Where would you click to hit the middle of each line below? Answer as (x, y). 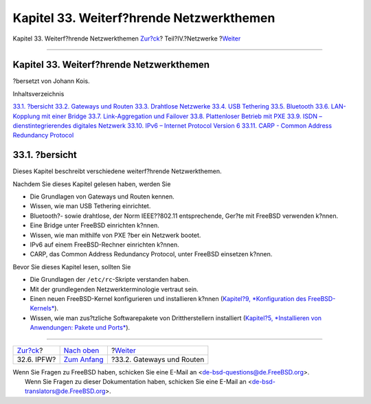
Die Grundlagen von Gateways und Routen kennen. (102, 197)
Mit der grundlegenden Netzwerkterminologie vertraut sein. (114, 289)
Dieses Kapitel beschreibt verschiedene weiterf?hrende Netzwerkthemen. (117, 171)
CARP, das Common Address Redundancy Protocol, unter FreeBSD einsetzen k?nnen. (151, 254)
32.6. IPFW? (36, 359)
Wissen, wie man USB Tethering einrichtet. (90, 206)
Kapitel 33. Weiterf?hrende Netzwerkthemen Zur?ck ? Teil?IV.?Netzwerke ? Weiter (127, 38)
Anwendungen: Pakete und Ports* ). (80, 328)
